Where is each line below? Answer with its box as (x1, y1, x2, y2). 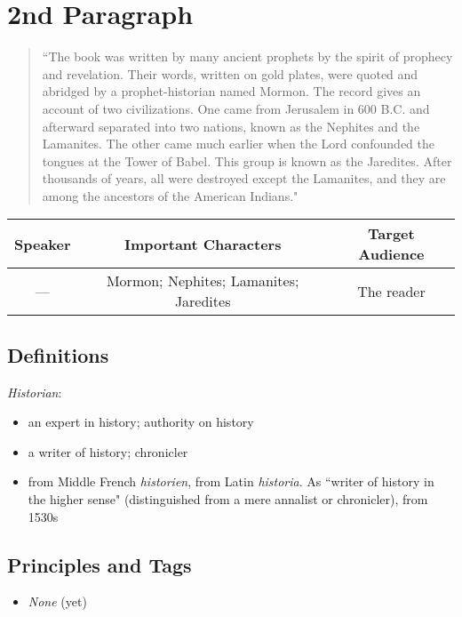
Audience (358, 244, 425, 265)
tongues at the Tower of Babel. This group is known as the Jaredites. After (42, 151, 452, 170)
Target (368, 223, 415, 244)
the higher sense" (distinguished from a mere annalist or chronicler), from (28, 490, 428, 509)
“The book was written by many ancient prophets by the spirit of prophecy (42, 47, 453, 66)
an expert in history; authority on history (28, 413, 254, 431)
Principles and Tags (7, 550, 192, 578)
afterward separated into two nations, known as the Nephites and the (42, 116, 420, 135)
